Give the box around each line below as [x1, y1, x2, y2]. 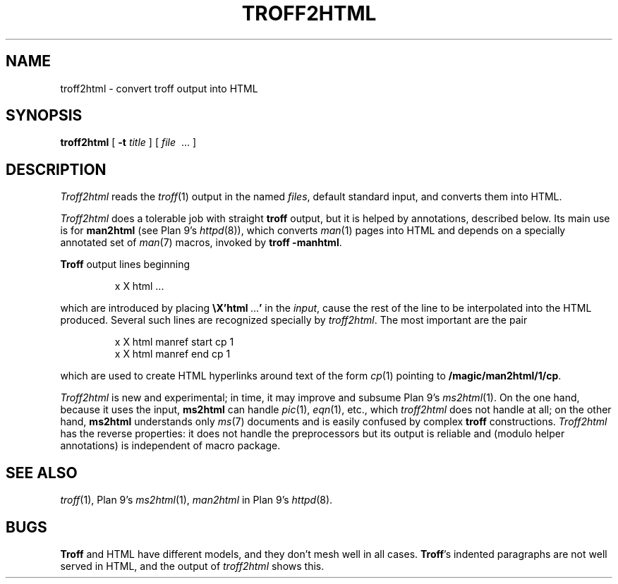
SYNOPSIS [6, 107, 83, 125]
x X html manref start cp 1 [114, 336, 234, 348]
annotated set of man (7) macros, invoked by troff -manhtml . [60, 236, 342, 249]
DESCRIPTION [6, 160, 107, 178]
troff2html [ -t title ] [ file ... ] [60, 136, 197, 149]
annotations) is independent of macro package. [60, 439, 281, 452]
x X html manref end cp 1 [114, 348, 231, 360]
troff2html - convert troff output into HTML [60, 82, 258, 95]
